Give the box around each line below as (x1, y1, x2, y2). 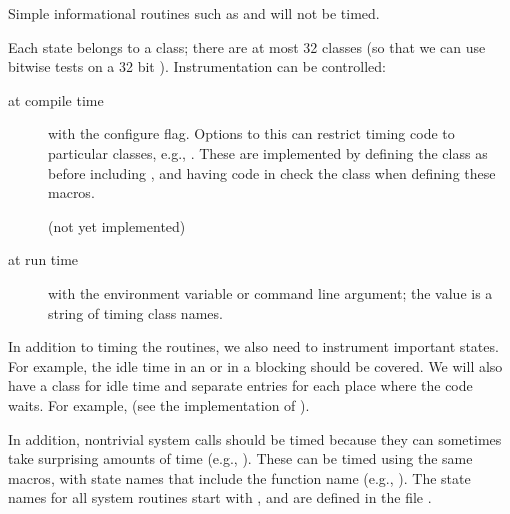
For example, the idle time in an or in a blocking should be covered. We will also (8, 355, 503, 376)
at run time (8, 249, 79, 270)
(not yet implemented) (48, 215, 186, 236)
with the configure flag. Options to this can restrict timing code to (48, 123, 455, 144)
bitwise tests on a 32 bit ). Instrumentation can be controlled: (8, 56, 386, 77)
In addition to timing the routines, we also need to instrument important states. (8, 336, 499, 357)
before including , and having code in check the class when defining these (48, 162, 496, 183)
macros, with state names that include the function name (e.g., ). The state (8, 467, 471, 488)
